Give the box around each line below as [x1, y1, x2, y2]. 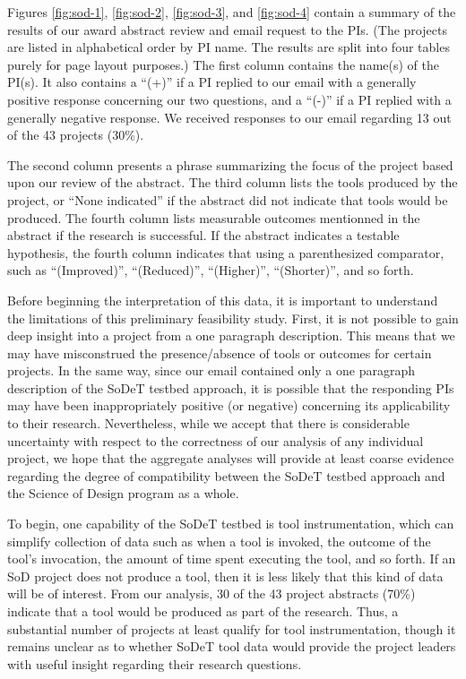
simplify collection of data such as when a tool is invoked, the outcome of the [7, 531, 431, 550]
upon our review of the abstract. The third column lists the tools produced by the [7, 173, 458, 192]
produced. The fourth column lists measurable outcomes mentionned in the [7, 208, 420, 227]
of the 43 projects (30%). [7, 125, 144, 144]
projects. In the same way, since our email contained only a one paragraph [7, 361, 415, 380]
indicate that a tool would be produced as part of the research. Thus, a [7, 602, 399, 620]
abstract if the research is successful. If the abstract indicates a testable [7, 226, 400, 245]
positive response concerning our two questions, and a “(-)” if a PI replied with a [7, 90, 452, 108]
